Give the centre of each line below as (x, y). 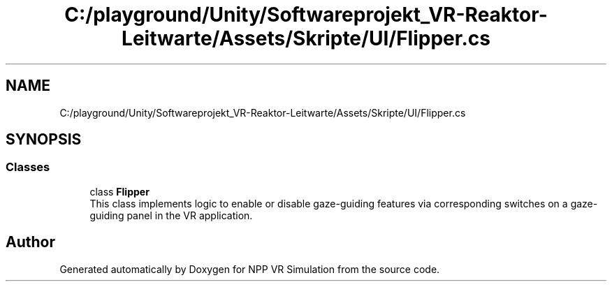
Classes (28, 167)
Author (30, 242)
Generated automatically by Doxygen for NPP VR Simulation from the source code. (250, 269)
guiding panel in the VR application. (171, 215)
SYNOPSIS (44, 140)
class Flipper (119, 191)
